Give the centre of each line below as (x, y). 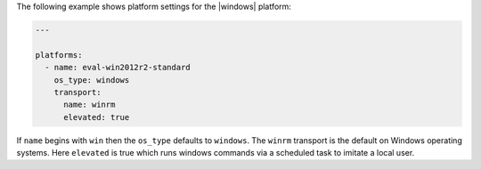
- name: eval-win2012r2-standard (118, 68)
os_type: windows (92, 80)
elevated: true (97, 117)
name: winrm (90, 105)
